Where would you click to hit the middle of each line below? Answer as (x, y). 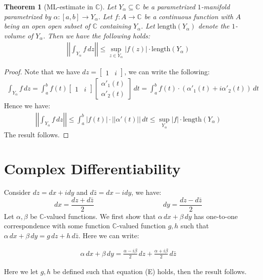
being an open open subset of (47, 26)
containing (115, 26)
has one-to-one (216, 216)
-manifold (215, 6)
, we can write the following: (167, 72)
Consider (17, 192)
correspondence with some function (57, 226)
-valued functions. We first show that (100, 216)
